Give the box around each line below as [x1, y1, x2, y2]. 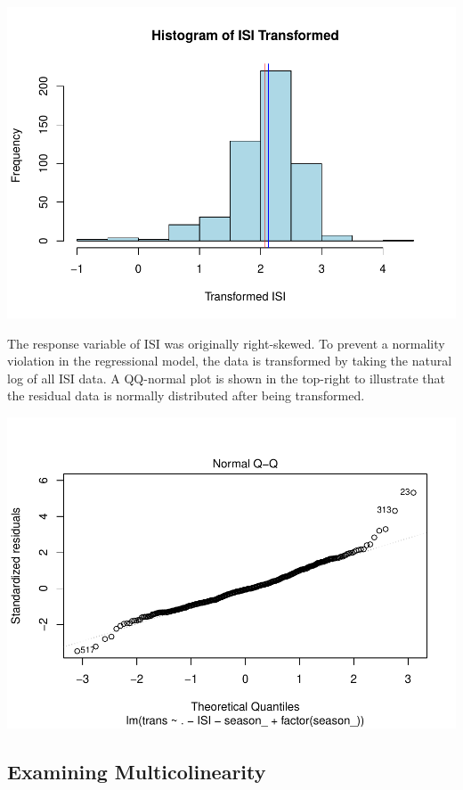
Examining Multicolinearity [7, 757, 266, 785]
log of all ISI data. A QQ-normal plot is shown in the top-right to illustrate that [7, 368, 445, 387]
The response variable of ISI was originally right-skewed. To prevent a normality [7, 333, 445, 352]
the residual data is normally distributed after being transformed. [7, 386, 365, 405]
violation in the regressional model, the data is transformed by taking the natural [7, 351, 452, 370]
